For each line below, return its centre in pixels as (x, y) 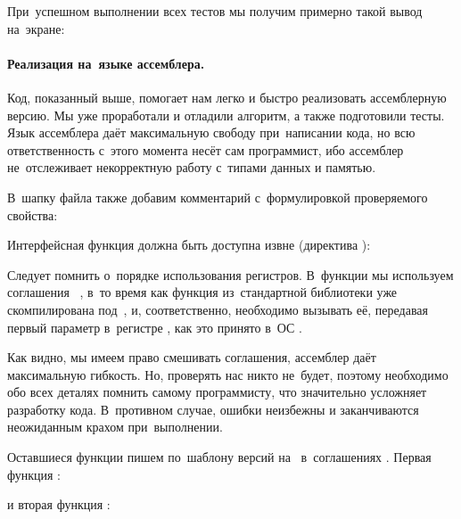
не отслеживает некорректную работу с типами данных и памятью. (192, 167)
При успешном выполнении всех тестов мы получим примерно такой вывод (215, 11)
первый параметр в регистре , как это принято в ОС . (155, 327)
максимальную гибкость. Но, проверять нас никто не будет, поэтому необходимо (228, 374)
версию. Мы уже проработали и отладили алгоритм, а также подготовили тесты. (226, 115)
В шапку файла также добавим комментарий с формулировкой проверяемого (218, 197)
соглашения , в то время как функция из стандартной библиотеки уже (202, 292)
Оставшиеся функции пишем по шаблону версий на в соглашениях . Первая (219, 457)
